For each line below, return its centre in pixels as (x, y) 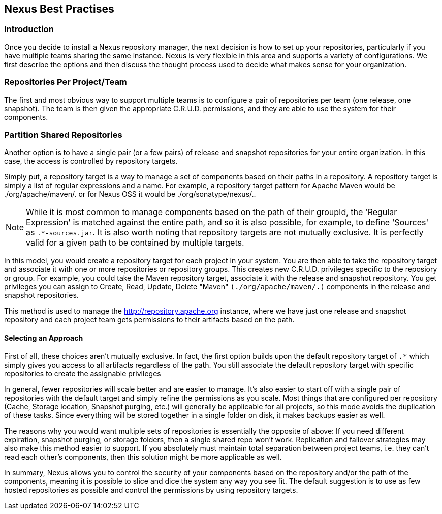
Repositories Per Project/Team (66, 82)
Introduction (29, 29)
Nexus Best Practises (59, 9)
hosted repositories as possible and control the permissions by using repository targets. (151, 490)
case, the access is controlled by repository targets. (91, 161)
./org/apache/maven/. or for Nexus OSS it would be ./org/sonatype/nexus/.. (130, 194)
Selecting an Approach (44, 338)
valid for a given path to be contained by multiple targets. (135, 243)
